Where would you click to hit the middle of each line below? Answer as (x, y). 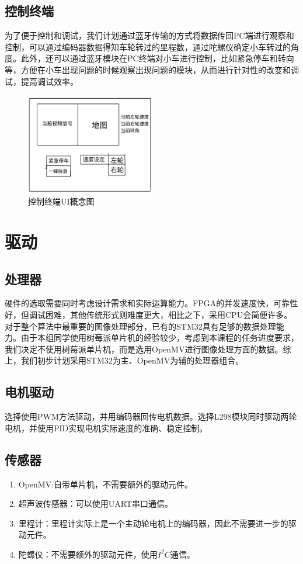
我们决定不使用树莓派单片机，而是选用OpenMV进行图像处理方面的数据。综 (148, 349)
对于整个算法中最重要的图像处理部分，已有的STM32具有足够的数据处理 (140, 326)
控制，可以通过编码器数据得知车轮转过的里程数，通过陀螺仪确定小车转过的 (148, 46)
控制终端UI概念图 (61, 201)
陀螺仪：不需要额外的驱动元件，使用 (88, 554)
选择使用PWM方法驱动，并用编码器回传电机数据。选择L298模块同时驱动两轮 (151, 416)
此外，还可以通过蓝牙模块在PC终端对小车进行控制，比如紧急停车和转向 (157, 58)
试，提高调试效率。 (41, 81)
